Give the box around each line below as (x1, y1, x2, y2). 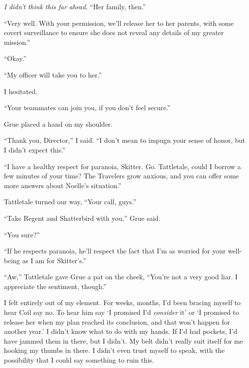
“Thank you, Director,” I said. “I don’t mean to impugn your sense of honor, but (4, 135, 246, 145)
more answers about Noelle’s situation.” (4, 180, 122, 190)
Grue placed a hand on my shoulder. (4, 118, 113, 129)
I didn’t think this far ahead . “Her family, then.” (4, 1, 146, 11)
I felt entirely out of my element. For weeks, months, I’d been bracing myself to (4, 297, 241, 308)
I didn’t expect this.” (4, 144, 66, 155)
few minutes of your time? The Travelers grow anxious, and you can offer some (4, 171, 239, 181)
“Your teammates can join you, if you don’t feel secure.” (4, 102, 171, 113)
